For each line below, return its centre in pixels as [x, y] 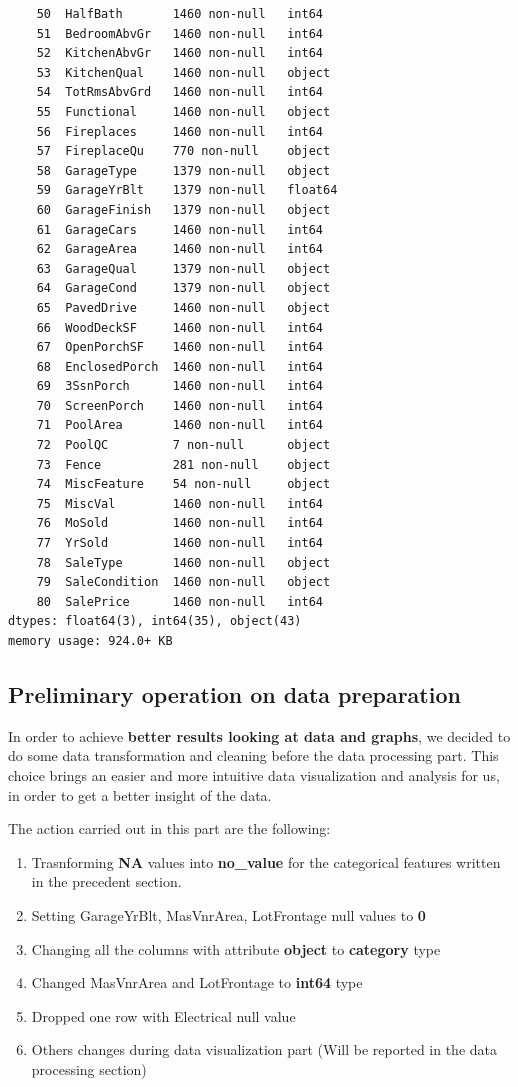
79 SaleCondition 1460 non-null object [183, 582]
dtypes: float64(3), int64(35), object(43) [155, 621]
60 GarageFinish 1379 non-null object [183, 209]
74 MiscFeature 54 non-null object [183, 484]
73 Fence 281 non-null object [183, 464]
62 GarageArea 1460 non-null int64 [179, 249]
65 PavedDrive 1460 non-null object [183, 307]
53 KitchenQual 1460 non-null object [183, 72]
